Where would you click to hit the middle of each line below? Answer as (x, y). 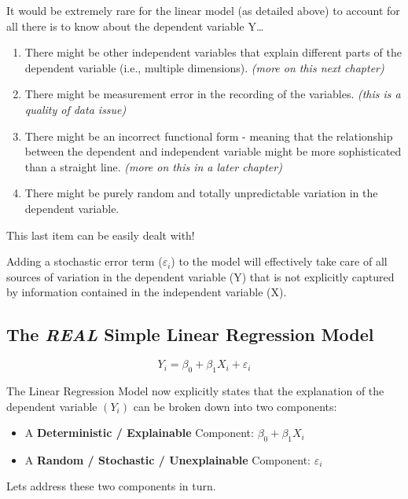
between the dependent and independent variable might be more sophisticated (213, 151)
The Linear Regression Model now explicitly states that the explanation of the (195, 390)
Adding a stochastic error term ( (85, 261)
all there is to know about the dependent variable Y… (135, 26)
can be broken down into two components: (235, 406)
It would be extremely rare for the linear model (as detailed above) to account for (203, 10)
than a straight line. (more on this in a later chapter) (153, 166)
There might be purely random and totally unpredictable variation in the (201, 193)
